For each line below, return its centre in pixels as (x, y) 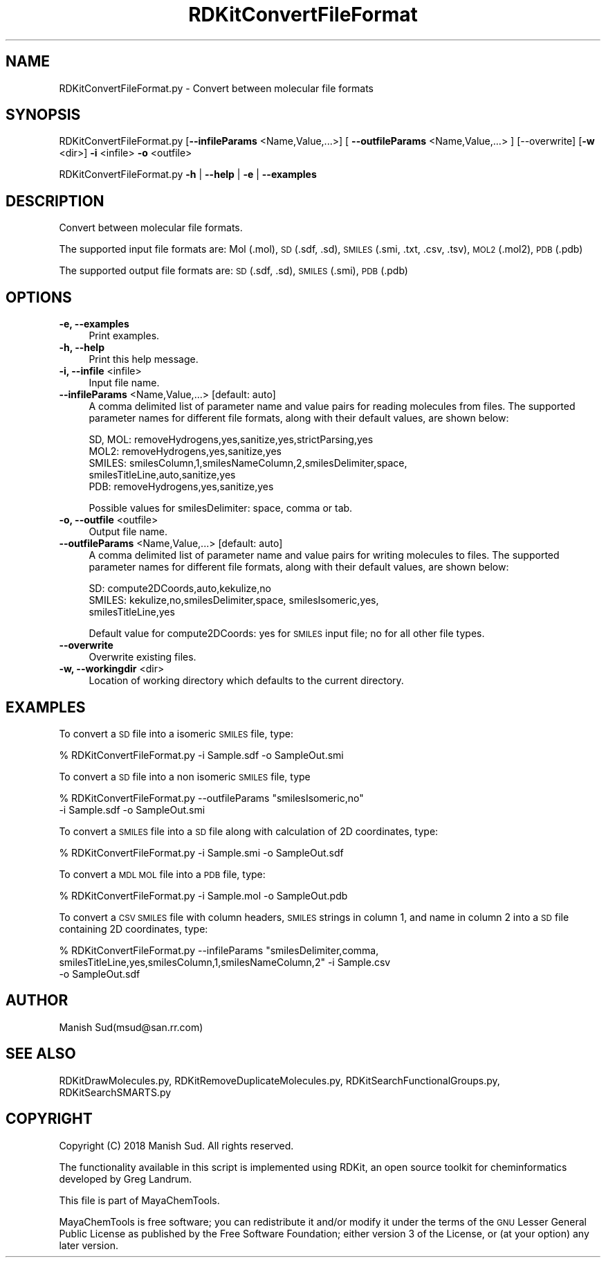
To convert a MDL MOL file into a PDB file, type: (162, 874)
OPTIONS (39, 297)
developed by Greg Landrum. (126, 1179)
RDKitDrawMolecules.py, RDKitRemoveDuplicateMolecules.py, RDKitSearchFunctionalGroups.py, (279, 1080)
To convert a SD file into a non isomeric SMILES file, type (185, 776)
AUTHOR (37, 1001)
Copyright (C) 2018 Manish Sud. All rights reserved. (176, 1145)
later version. (89, 1245)
